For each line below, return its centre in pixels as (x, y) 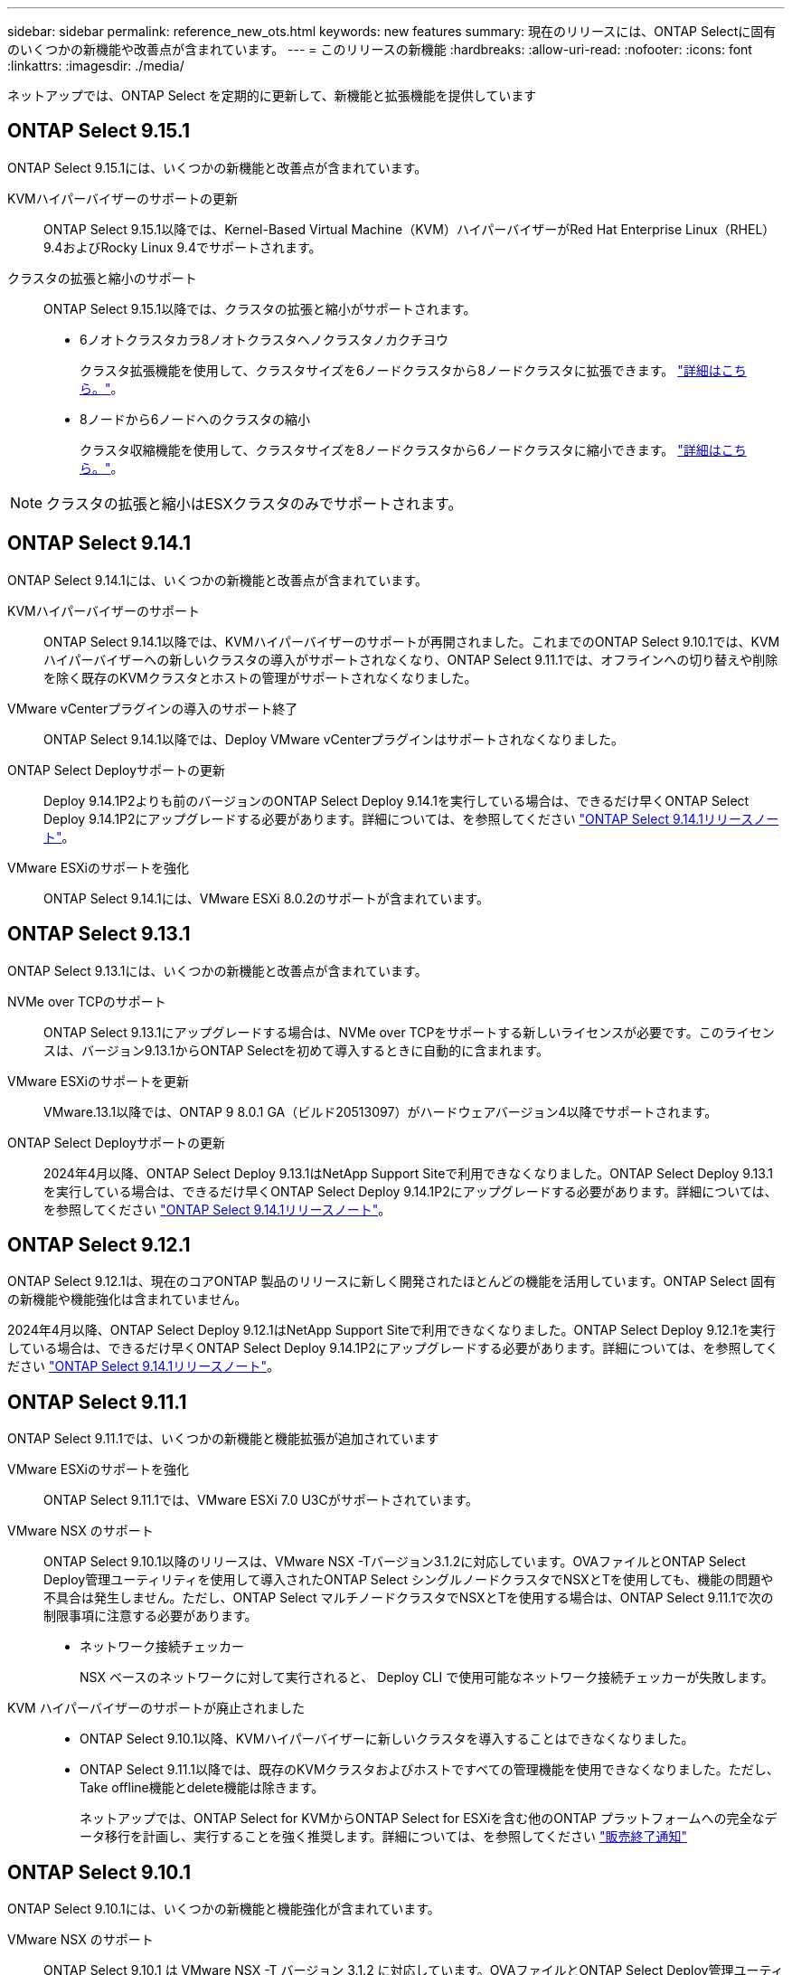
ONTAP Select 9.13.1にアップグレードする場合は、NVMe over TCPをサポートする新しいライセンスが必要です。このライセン (409, 1032)
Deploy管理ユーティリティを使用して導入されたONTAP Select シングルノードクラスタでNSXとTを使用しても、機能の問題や (409, 1580)
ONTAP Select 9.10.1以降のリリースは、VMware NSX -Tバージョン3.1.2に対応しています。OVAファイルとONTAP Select (395, 1562)
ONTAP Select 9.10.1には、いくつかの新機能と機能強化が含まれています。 (224, 1909)
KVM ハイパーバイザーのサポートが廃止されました (156, 1708)
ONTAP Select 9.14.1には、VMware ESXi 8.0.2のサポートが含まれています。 (266, 898)
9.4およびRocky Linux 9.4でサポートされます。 (183, 247)
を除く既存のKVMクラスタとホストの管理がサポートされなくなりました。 (260, 677)
